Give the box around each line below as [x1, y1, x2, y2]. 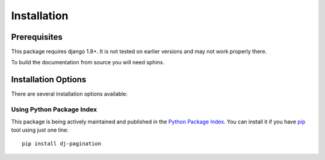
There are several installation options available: [11, 90, 128, 97]
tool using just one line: [11, 126, 69, 134]
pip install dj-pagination [22, 140, 102, 147]
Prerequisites [11, 32, 63, 42]
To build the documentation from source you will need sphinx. [11, 59, 165, 66]
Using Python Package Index [11, 105, 97, 114]
